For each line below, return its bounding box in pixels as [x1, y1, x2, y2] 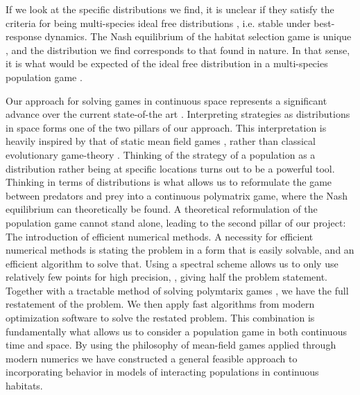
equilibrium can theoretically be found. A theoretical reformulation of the [6, 202, 318, 216]
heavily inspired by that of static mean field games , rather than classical [6, 134, 316, 148]
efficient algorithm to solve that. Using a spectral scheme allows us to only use [6, 256, 338, 270]
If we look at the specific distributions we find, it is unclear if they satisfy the [6, 2, 334, 16]
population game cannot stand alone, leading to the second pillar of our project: [6, 215, 346, 229]
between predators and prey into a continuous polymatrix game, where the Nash [6, 188, 348, 202]
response [6, 29, 42, 44]
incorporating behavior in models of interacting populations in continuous [6, 365, 319, 379]
